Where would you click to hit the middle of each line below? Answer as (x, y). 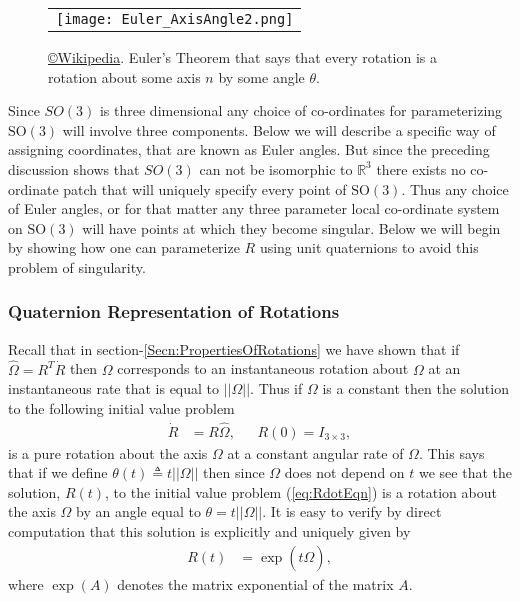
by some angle (261, 76)
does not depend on (344, 472)
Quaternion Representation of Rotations (174, 311)
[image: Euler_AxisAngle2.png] (175, 19)
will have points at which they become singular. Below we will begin (291, 227)
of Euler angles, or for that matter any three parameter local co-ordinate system (254, 208)
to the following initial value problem (121, 407)
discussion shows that (74, 168)
